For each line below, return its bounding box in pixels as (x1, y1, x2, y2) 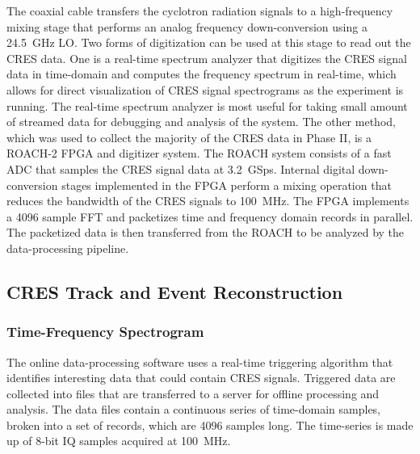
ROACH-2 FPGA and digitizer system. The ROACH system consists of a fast (6, 145, 392, 162)
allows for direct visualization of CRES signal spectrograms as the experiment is (6, 81, 404, 98)
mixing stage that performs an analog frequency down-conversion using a (6, 18, 367, 35)
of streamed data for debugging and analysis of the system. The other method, (6, 113, 396, 130)
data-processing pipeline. (6, 239, 129, 256)
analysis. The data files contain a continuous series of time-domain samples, (6, 401, 381, 418)
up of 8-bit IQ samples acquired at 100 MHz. (6, 432, 231, 449)
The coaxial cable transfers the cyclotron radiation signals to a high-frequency (6, 2, 393, 19)
